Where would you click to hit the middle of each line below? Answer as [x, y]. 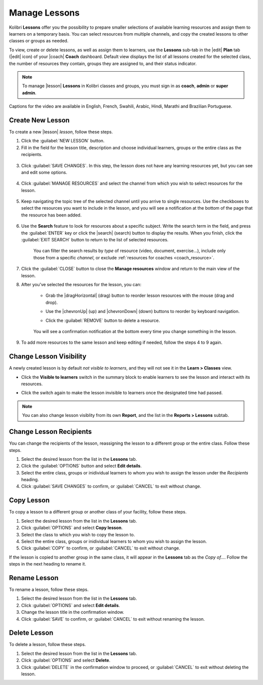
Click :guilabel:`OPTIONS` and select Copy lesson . [72, 528]
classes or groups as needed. [39, 41]
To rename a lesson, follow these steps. [49, 589]
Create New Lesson [39, 120]
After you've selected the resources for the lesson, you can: [81, 284]
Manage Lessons [44, 13]
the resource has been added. [51, 215]
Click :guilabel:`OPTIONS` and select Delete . [66, 660]
